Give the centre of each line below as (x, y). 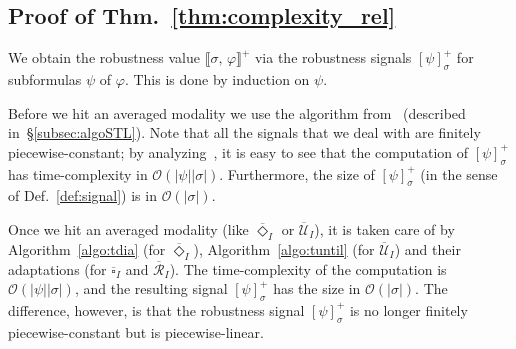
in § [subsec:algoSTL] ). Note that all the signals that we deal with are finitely (244, 132)
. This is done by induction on (217, 79)
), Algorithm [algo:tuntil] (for (284, 248)
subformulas (45, 79)
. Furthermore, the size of (297, 173)
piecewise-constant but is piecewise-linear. (136, 331)
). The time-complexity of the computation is (308, 268)
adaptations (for (57, 268)
